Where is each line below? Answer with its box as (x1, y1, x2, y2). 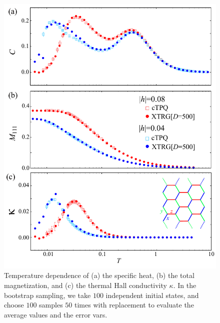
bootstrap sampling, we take (4, 289, 91, 300)
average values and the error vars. (4, 309, 107, 319)
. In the (173, 280, 196, 290)
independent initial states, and (105, 289, 199, 300)
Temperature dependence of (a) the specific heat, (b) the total (4, 270, 194, 280)
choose (4, 299, 24, 310)
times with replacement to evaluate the (74, 299, 194, 310)
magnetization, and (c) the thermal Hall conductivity (4, 280, 167, 290)
